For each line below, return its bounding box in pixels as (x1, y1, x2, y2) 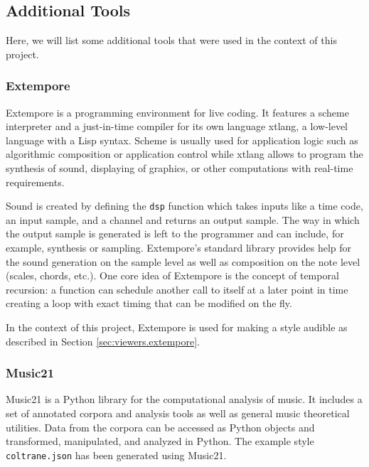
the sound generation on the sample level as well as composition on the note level (6, 254, 360, 269)
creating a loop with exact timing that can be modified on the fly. (6, 296, 292, 311)
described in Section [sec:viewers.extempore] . (6, 333, 200, 348)
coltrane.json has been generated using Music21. (6, 447, 227, 462)
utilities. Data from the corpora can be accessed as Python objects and (6, 419, 315, 434)
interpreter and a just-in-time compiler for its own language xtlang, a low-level (6, 119, 348, 134)
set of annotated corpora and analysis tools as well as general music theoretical (6, 405, 350, 420)
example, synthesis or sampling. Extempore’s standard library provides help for (6, 240, 351, 255)
